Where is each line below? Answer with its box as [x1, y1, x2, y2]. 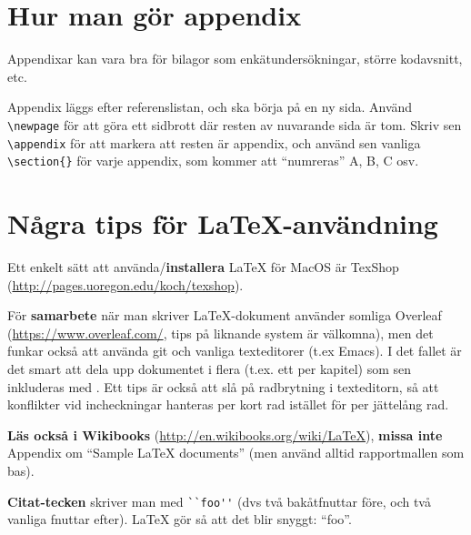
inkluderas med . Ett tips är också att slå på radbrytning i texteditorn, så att [7, 377, 439, 396]
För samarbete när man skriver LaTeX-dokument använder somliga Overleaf [7, 306, 442, 325]
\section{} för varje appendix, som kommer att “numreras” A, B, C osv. [7, 151, 419, 170]
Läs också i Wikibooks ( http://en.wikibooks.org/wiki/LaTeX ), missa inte [7, 425, 443, 444]
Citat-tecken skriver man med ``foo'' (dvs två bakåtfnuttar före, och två [7, 491, 431, 510]
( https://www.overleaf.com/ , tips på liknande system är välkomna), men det [7, 323, 434, 342]
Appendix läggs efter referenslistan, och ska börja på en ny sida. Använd [7, 97, 413, 116]
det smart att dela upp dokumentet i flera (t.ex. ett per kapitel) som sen [7, 358, 412, 378]
